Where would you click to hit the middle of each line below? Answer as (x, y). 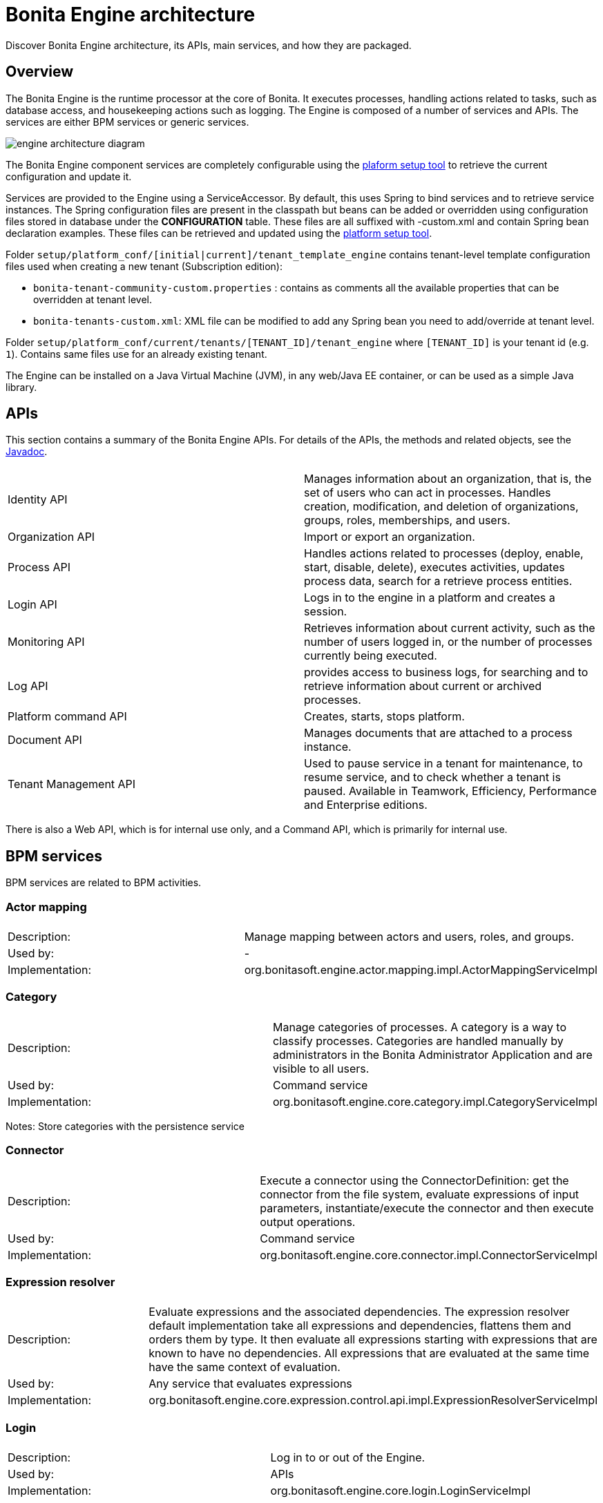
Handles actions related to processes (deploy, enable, (444, 554)
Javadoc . (27, 452)
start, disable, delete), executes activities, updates (434, 567)
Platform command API (67, 717)
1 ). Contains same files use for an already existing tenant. (136, 354)
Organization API (51, 537)
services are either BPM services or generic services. (127, 122)
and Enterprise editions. (366, 805)
